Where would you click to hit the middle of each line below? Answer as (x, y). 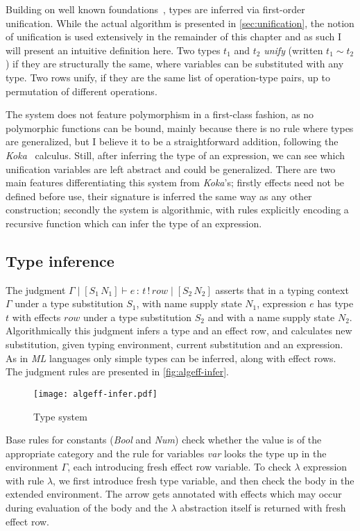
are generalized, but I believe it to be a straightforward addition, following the (172, 141)
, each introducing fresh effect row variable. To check (179, 467)
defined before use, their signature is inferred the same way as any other (159, 196)
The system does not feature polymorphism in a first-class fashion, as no (160, 114)
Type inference (60, 260)
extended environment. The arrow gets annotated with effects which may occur (174, 494)
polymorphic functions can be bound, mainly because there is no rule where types (180, 128)
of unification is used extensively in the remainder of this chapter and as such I (173, 36)
